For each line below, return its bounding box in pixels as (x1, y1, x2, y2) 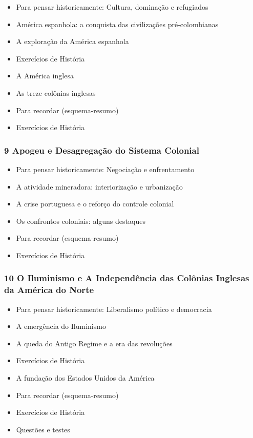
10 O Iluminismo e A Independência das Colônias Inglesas (4, 272, 249, 284)
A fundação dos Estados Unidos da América (16, 372, 155, 383)
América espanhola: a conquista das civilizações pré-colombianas (16, 18, 219, 29)
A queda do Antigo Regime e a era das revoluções (16, 338, 173, 348)
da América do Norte (4, 283, 94, 296)
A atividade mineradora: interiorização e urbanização (16, 181, 183, 192)
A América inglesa (16, 70, 74, 81)
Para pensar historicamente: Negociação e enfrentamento (16, 163, 195, 174)
